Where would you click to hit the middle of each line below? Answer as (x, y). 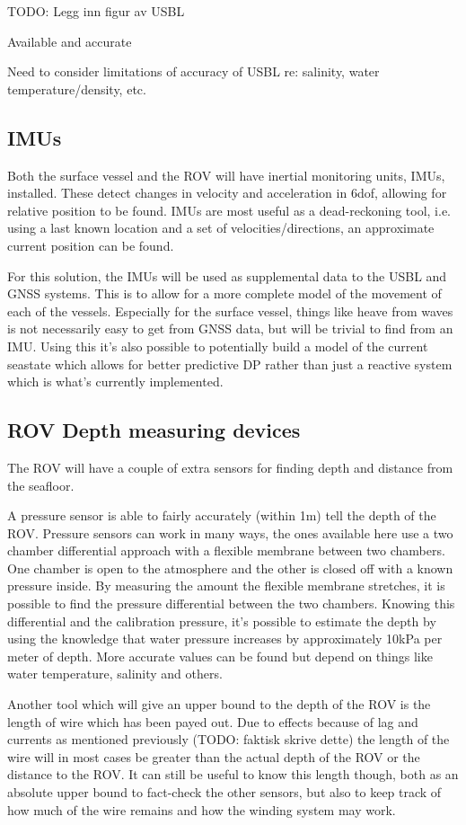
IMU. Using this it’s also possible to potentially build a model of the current (218, 346)
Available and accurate (70, 41)
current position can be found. (91, 245)
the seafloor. (41, 485)
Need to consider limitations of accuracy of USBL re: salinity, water (193, 71)
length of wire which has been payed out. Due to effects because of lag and (213, 721)
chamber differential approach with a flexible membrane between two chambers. (226, 550)
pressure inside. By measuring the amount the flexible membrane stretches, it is (226, 585)
